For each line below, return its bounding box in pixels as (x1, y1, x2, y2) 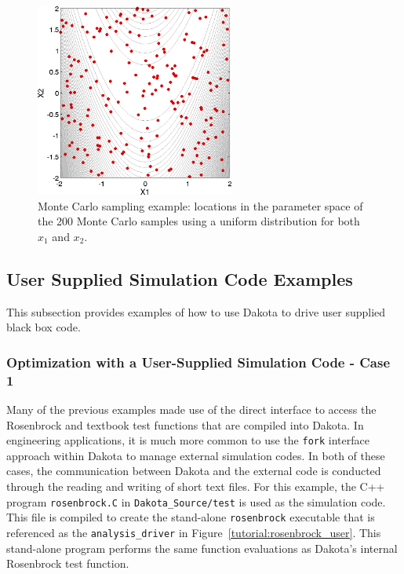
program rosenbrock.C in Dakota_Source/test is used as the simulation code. (6, 493, 386, 510)
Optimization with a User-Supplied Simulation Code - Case (6, 352, 391, 371)
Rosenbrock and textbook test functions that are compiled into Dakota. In (6, 416, 364, 433)
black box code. (6, 319, 81, 335)
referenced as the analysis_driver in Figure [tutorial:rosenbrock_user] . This (6, 524, 381, 540)
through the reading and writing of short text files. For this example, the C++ (6, 477, 385, 494)
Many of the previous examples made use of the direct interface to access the (6, 400, 377, 417)
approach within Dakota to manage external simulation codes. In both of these (6, 447, 385, 463)
